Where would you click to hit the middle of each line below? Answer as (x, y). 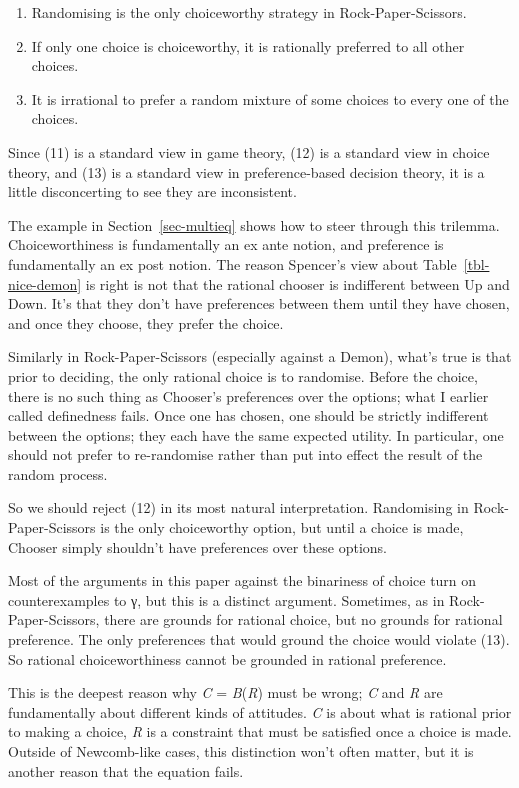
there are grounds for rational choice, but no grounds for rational (303, 619)
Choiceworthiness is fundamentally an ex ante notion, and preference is (226, 244)
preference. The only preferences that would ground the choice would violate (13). (259, 639)
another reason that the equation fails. (126, 770)
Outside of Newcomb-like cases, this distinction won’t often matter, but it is (241, 751)
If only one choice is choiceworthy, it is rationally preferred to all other (248, 45)
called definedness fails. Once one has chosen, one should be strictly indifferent (248, 415)
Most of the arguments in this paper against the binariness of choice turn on (242, 580)
